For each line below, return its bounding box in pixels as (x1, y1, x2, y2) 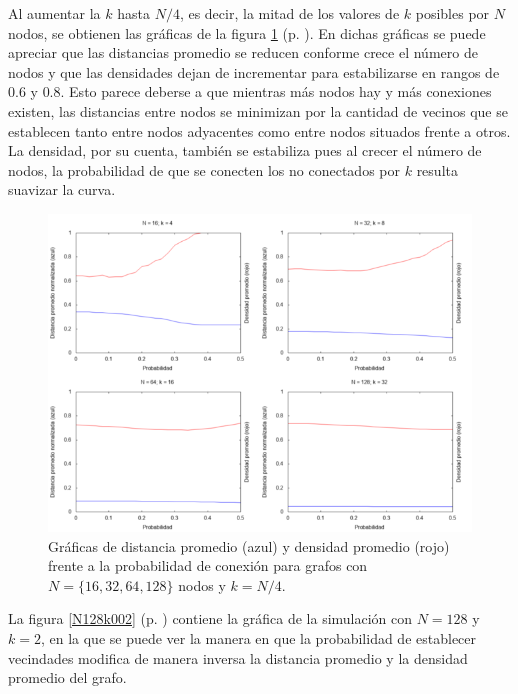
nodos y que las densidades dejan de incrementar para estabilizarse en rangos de (8, 61, 500, 82)
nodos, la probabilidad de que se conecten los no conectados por (8, 159, 400, 180)
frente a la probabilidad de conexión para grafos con (48, 555, 368, 576)
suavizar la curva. (8, 179, 116, 200)
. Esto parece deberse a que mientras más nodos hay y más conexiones (60, 81, 492, 102)
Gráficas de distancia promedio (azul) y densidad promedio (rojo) (48, 535, 450, 556)
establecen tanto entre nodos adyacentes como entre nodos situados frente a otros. (8, 120, 511, 141)
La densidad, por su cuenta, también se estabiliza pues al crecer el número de (8, 140, 482, 161)
